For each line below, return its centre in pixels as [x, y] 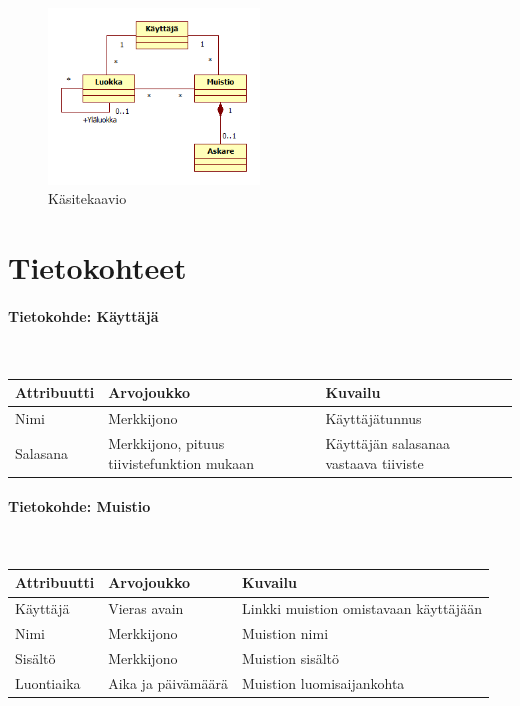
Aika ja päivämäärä [168, 682]
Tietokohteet [97, 267]
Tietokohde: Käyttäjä [83, 315]
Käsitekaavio [87, 198]
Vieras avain [146, 608]
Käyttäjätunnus [373, 418]
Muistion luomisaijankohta [323, 682]
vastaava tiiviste [374, 462]
